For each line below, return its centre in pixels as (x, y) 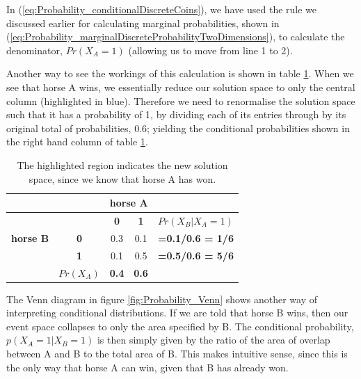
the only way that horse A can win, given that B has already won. (147, 367)
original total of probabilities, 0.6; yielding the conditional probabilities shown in (178, 128)
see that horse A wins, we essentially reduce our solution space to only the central (181, 87)
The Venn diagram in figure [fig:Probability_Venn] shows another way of (162, 299)
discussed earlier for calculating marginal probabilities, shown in (143, 23)
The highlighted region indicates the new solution (122, 164)
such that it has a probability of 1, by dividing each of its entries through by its (176, 114)
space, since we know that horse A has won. (122, 178)
